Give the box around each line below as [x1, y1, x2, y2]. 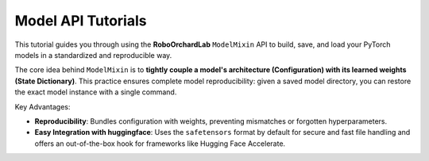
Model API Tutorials [14, 12, 147, 29]
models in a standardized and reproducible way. [14, 50, 172, 59]
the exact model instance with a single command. [14, 87, 177, 97]
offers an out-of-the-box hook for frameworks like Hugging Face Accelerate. [34, 139, 286, 148]
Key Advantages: [14, 102, 71, 111]
